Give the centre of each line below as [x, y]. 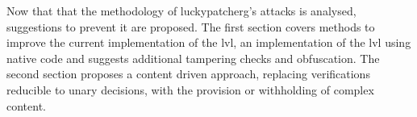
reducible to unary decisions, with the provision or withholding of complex [190, 89]
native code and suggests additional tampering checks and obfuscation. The [193, 58]
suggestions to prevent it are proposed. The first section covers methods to [191, 26]
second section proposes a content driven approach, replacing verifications [188, 74]
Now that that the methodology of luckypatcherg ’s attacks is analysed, [181, 10]
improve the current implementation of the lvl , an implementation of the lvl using [209, 42]
